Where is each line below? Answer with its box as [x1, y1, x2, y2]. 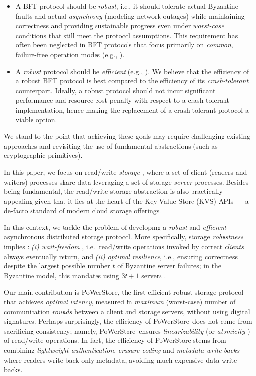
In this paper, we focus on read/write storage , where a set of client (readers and [4, 166, 247, 177]
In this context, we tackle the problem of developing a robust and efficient [4, 222, 226, 232]
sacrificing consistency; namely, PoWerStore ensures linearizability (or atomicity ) [4, 325, 250, 336]
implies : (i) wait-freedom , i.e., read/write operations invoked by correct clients [4, 241, 244, 252]
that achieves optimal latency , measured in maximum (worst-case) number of [4, 297, 236, 307]
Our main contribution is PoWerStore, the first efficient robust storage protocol [4, 287, 244, 297]
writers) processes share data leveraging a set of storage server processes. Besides [4, 176, 249, 187]
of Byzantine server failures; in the [117, 261, 222, 271]
